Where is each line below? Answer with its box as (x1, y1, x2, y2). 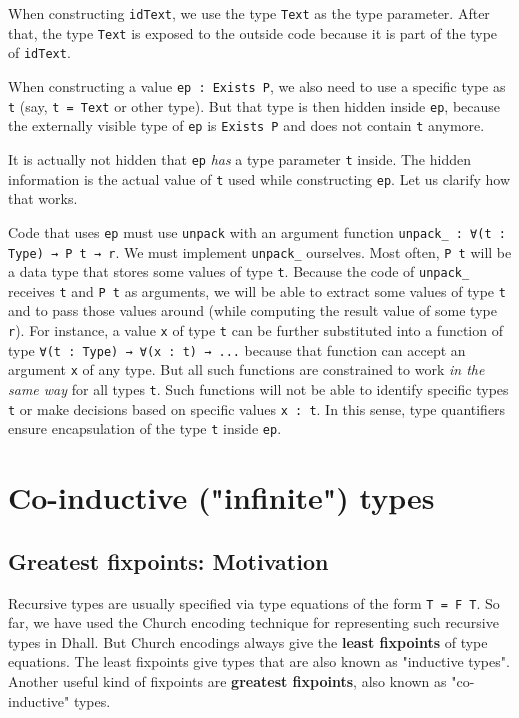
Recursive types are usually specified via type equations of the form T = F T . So (8, 592, 500, 613)
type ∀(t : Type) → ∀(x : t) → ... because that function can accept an (8, 339, 466, 360)
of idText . (8, 42, 71, 63)
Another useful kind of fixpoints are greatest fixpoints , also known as (8, 671, 447, 692)
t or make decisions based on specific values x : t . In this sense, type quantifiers (8, 398, 506, 419)
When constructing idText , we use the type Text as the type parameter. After (8, 3, 490, 23)
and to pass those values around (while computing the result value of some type (8, 300, 497, 321)
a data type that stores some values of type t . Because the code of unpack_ (8, 261, 470, 282)
